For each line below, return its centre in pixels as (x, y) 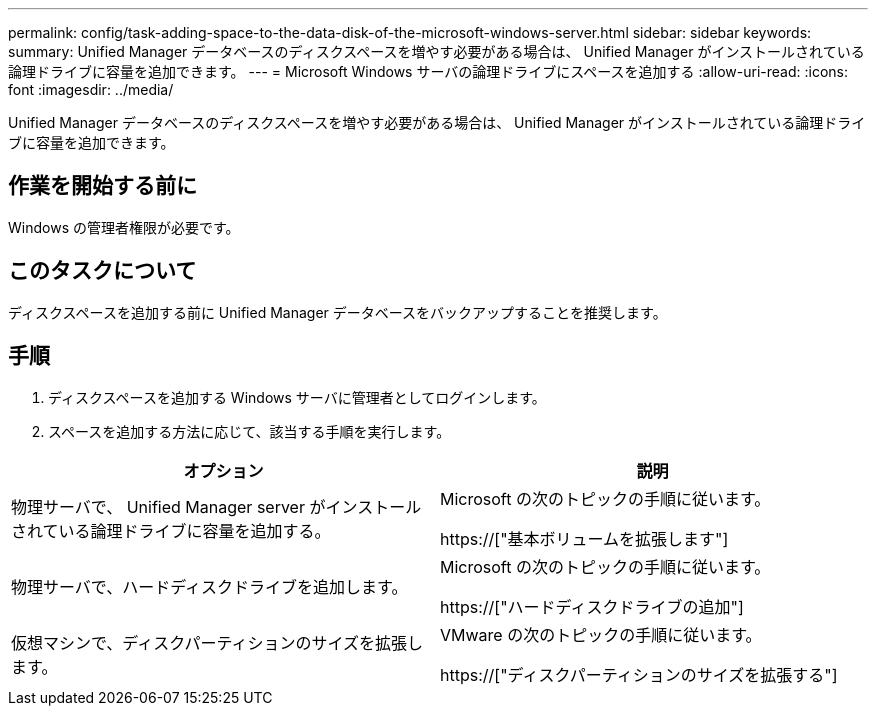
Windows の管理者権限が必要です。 (124, 227)
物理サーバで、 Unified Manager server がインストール (216, 506)
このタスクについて (102, 271)
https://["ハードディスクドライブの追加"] (592, 606)
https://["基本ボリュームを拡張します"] (584, 538)
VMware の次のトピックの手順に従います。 (601, 634)
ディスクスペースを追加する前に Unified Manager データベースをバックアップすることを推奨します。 (337, 312)
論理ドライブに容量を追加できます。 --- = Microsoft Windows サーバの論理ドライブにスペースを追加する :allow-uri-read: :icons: (428, 71)
